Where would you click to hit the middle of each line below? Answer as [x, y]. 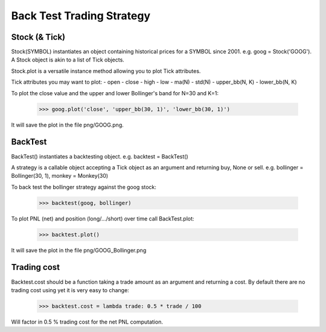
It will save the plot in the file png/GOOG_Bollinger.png [79, 250]
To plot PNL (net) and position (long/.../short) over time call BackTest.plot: [103, 218]
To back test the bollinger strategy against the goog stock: [84, 187]
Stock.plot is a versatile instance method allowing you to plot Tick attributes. [106, 71]
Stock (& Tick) [38, 37]
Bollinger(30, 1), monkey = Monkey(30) [60, 176]
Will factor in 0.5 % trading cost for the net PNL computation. [87, 322]
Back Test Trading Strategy [81, 16]
